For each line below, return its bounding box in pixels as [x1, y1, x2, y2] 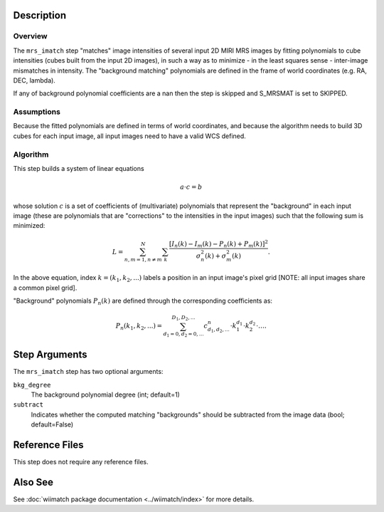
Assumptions [13, 107, 60, 117]
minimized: [13, 221, 46, 230]
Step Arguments [13, 349, 88, 361]
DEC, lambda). [13, 75, 56, 85]
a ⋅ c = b [180, 183, 203, 192]
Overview [13, 31, 48, 41]
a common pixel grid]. [13, 283, 78, 292]
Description [13, 9, 67, 21]
